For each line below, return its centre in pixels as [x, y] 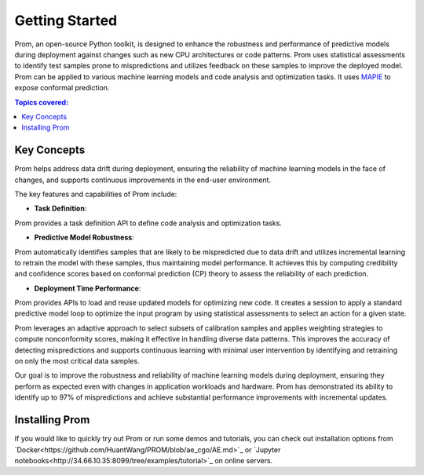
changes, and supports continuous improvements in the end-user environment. [143, 180]
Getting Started [66, 20]
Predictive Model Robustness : [84, 238]
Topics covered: [42, 102]
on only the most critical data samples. [77, 361]
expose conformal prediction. [62, 88]
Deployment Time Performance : [88, 288]
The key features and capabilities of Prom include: [96, 194]
